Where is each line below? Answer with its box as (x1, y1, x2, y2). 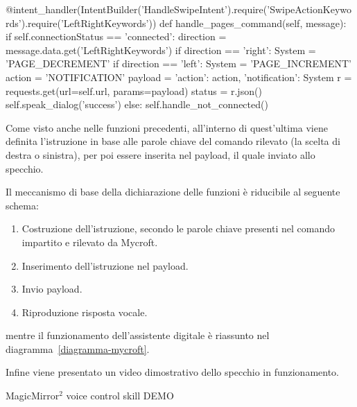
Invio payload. (21, 282, 82, 296)
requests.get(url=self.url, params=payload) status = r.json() (6, 83, 262, 98)
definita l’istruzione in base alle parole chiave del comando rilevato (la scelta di (6, 134, 340, 148)
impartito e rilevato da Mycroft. (21, 234, 158, 249)
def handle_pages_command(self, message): (159, 15, 347, 30)
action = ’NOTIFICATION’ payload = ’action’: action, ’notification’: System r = (6, 69, 352, 84)
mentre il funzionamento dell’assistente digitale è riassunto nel (6, 328, 270, 343)
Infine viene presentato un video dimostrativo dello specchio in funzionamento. (6, 365, 339, 379)
